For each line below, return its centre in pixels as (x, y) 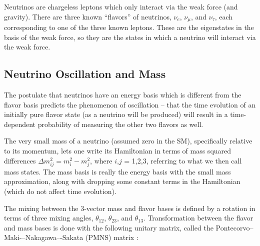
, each (224, 16)
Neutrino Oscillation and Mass (85, 74)
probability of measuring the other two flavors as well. (120, 124)
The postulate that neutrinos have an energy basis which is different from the (123, 95)
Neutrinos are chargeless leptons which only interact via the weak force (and (121, 6)
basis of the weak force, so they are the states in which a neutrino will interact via (130, 37)
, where (101, 160)
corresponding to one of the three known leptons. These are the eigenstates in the (129, 27)
